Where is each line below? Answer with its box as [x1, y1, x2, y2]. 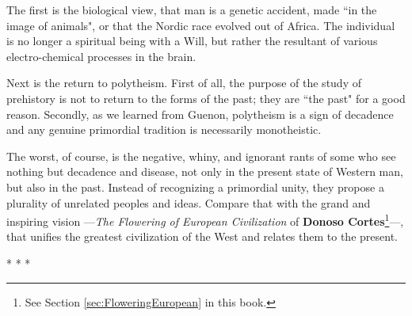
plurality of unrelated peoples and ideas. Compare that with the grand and [6, 194, 371, 211]
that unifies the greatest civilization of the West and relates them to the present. [6, 228, 398, 245]
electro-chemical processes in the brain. [6, 48, 196, 64]
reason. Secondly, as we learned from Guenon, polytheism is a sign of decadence [6, 105, 394, 122]
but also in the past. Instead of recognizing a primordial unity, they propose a [6, 178, 384, 195]
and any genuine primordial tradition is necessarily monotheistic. [6, 121, 322, 138]
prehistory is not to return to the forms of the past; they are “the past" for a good [6, 89, 406, 106]
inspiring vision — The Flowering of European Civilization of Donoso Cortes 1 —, [6, 211, 404, 229]
